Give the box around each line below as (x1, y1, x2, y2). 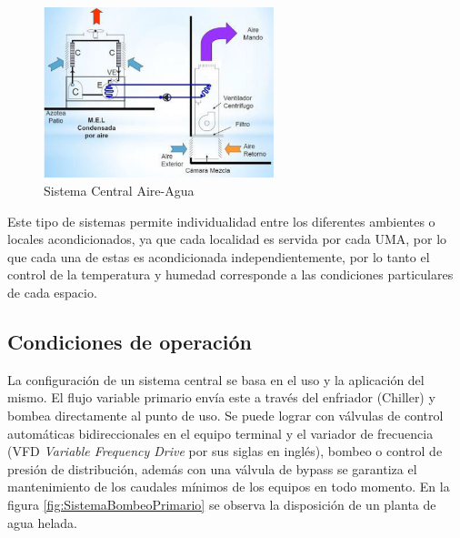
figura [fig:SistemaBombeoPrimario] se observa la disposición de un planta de (7, 494, 436, 513)
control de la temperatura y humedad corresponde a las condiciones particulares (7, 265, 454, 284)
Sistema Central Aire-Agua (44, 181, 195, 200)
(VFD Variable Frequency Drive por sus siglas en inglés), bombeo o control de (7, 442, 443, 461)
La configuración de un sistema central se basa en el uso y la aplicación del (7, 370, 425, 389)
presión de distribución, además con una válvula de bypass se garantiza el (7, 459, 417, 478)
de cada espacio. (7, 283, 97, 302)
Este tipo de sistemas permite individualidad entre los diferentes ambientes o (7, 211, 435, 230)
